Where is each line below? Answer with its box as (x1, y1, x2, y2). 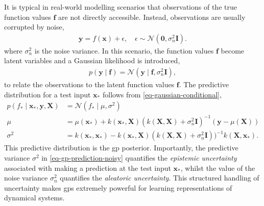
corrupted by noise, (4, 21, 64, 32)
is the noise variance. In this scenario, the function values (34, 45, 214, 56)
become (221, 45, 245, 56)
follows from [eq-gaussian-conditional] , (102, 89, 222, 99)
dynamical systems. (4, 192, 65, 203)
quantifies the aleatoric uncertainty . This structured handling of (60, 172, 259, 183)
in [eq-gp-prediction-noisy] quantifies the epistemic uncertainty (41, 152, 237, 163)
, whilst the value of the (180, 162, 255, 173)
